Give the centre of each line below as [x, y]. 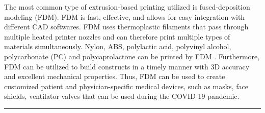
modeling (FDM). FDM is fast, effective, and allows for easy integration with [125, 16]
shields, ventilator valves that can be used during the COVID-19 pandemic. [122, 96]
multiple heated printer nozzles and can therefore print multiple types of [117, 36]
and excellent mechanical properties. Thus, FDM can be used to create [115, 76]
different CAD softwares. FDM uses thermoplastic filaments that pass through [126, 27]
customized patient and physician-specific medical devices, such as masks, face [126, 86]
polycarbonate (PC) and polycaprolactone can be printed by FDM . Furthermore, [132, 56]
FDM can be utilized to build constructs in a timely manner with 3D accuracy [127, 66]
